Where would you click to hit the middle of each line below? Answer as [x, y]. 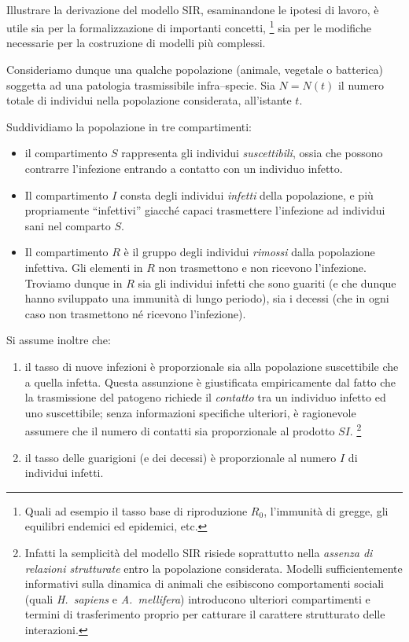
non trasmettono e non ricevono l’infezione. [262, 267]
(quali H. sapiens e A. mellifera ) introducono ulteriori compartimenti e [197, 598]
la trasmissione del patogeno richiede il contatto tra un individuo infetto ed [205, 397]
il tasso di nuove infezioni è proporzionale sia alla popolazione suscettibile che [212, 366]
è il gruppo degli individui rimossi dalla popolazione [249, 252]
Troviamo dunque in [74, 282]
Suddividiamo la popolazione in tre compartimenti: [129, 126]
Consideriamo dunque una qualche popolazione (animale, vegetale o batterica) [195, 70]
